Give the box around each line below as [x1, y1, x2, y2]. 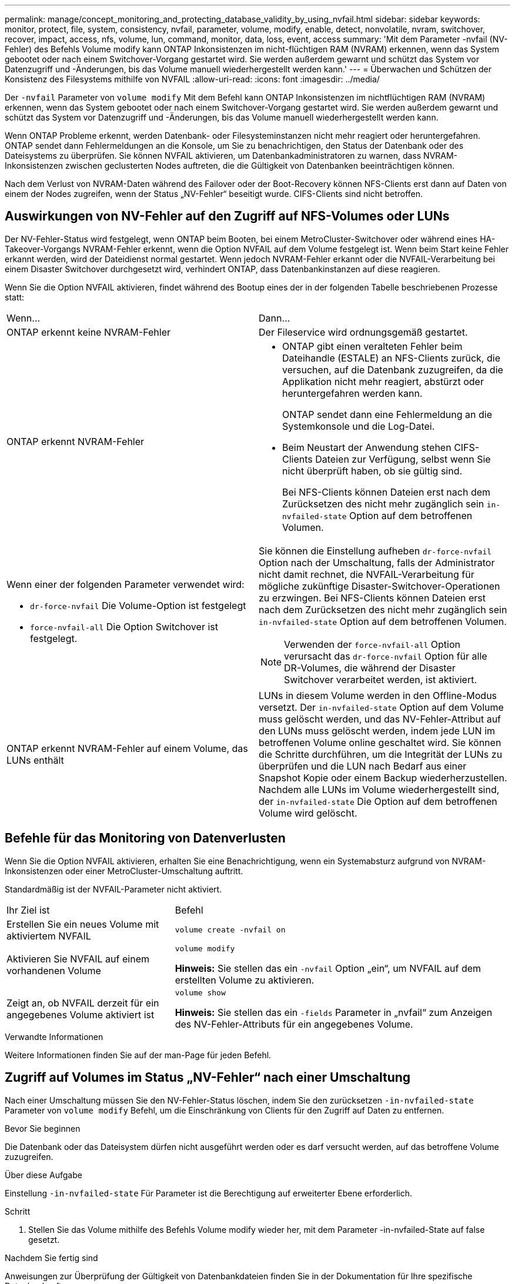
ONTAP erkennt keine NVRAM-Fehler [6, 326, 170, 338]
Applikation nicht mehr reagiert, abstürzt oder [282, 375, 484, 387]
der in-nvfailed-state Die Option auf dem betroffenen [259, 795, 497, 807]
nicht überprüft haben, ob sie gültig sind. [282, 464, 463, 477]
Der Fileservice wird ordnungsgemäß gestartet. [259, 326, 468, 338]
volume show [175, 988, 226, 997]
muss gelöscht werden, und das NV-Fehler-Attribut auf [259, 713, 501, 725]
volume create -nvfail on [175, 925, 286, 935]
